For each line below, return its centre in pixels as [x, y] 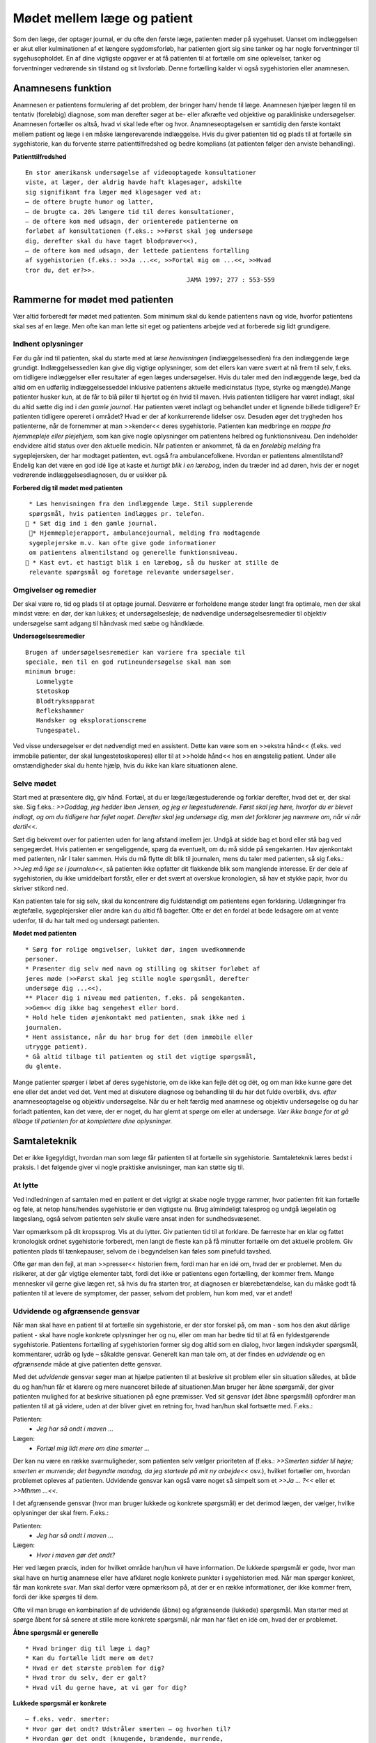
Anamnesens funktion [62, 88]
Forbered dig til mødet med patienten [68, 487]
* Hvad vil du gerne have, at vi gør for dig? [106, 1688]
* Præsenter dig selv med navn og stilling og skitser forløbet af [143, 969]
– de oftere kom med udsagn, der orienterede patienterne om [132, 221]
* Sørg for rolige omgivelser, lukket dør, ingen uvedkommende [135, 949]
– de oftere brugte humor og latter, [90, 202]
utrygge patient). [57, 1047]
